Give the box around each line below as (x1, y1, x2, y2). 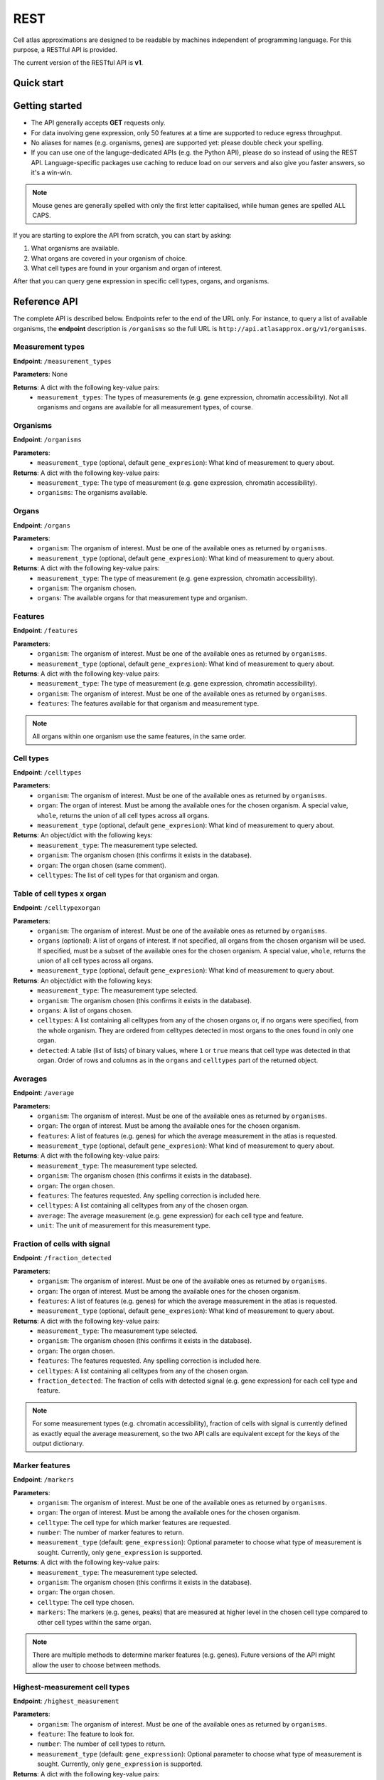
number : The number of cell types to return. (37, 1739, 166, 1748)
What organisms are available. (31, 244, 120, 253)
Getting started (13, 100, 82, 112)
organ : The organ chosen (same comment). (37, 861, 166, 869)
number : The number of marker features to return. (37, 1528, 184, 1537)
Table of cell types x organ (13, 889, 107, 899)
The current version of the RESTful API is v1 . (13, 58, 144, 67)
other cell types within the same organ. (37, 1618, 152, 1626)
